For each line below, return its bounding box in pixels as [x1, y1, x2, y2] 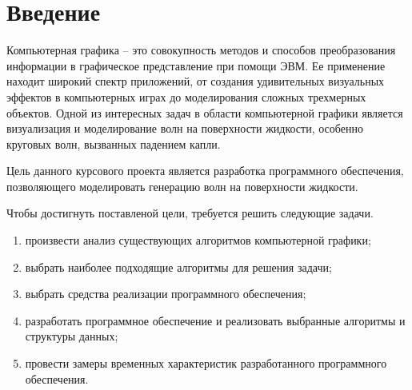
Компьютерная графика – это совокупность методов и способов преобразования [6, 42, 396, 58]
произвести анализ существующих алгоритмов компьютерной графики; [25, 232, 371, 249]
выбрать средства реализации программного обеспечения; [25, 285, 306, 302]
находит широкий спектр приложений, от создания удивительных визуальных [6, 73, 385, 90]
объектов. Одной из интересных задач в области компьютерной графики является [6, 104, 403, 121]
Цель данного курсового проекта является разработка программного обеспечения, [6, 162, 404, 179]
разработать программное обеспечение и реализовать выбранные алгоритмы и [25, 312, 406, 328]
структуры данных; [25, 328, 118, 344]
